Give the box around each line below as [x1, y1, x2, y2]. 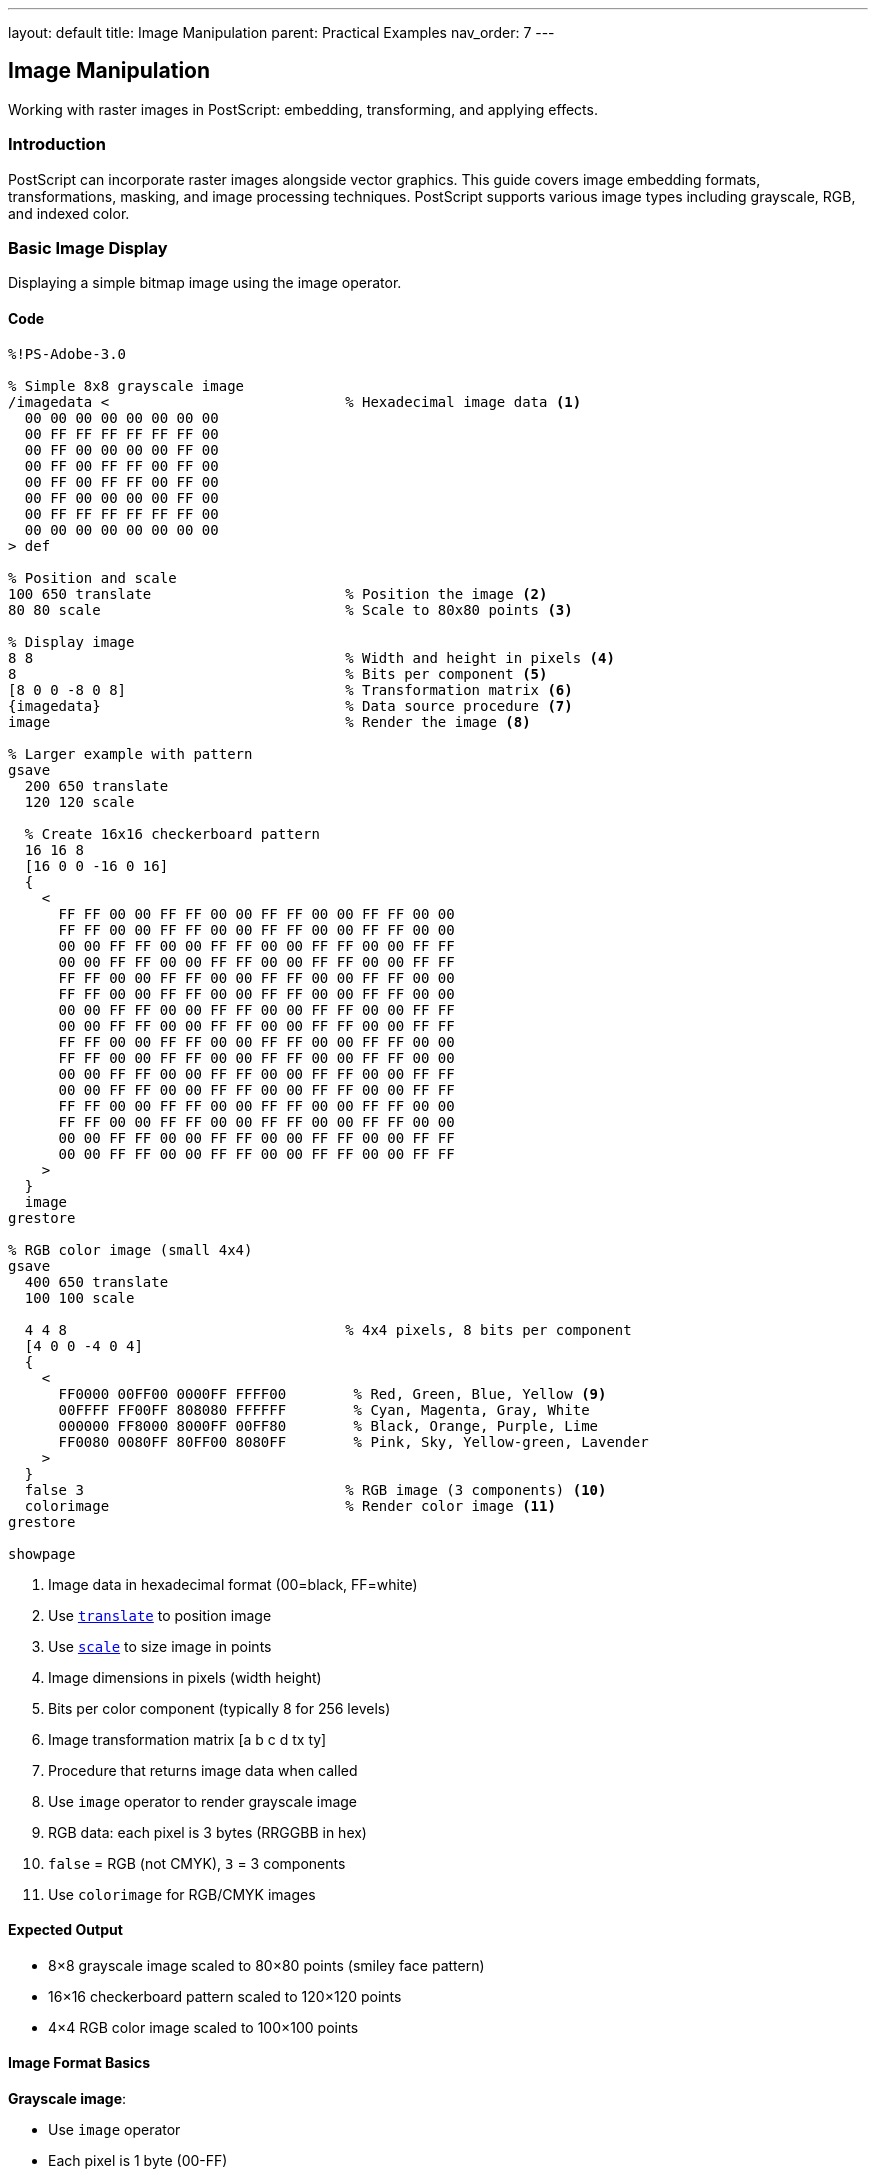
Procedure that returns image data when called [48, 1761, 358, 1779]
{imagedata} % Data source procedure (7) [8, 697, 573, 714]
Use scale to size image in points [48, 1637, 272, 1655]
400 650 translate [24, 1273, 169, 1290]
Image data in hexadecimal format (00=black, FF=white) [48, 1575, 418, 1593]
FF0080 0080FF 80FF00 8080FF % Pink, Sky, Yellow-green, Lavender [58, 1433, 649, 1450]
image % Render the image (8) [8, 713, 531, 730]
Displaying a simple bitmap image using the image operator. [8, 274, 402, 292]
